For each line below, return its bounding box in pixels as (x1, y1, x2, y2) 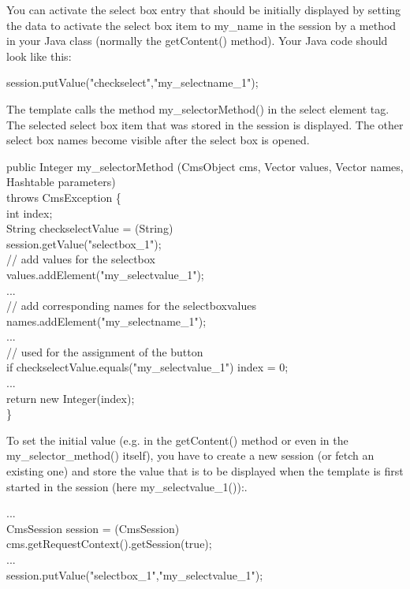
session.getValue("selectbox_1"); (6, 235, 162, 252)
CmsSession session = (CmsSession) (6, 520, 180, 536)
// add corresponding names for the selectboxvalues (6, 297, 256, 314)
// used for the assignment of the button (6, 343, 203, 360)
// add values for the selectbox (6, 251, 155, 267)
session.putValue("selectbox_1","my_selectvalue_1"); (6, 566, 263, 583)
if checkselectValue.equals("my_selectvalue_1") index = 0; (6, 359, 289, 375)
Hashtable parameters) (6, 173, 116, 190)
